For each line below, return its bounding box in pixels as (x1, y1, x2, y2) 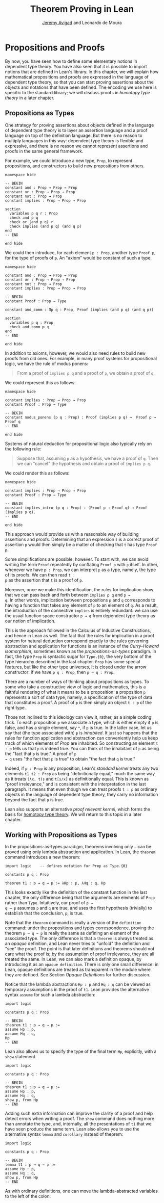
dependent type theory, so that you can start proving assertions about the (5, 79, 154, 85)
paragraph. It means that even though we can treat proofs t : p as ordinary (5, 786, 158, 792)
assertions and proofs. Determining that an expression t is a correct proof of (5, 536, 159, 542)
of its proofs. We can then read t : (5, 572, 76, 577)
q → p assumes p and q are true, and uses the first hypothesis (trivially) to (5, 905, 152, 911)
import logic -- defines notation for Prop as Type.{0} (5, 863, 128, 869)
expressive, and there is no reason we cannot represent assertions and (5, 143, 148, 149)
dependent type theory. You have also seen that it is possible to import (5, 63, 147, 69)
